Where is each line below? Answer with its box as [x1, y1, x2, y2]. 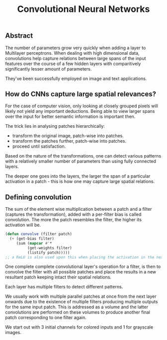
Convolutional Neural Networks [17, 3, 150, 15]
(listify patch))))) [27, 250, 70, 255]
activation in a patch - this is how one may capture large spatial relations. [5, 178, 155, 184]
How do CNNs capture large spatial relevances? [5, 90, 157, 98]
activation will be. [5, 222, 41, 228]
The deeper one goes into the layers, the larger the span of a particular [5, 173, 151, 179]
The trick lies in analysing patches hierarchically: [5, 123, 105, 129]
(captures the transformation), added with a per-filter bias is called [5, 211, 142, 217]
